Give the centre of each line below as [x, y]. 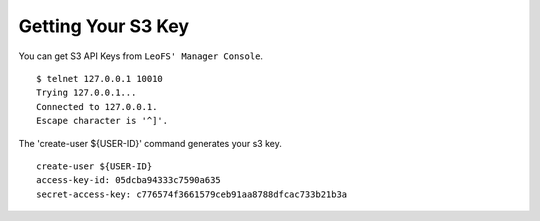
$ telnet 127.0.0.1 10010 [100, 78]
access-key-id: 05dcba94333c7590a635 [129, 180]
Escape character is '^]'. [102, 121]
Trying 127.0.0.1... [86, 93]
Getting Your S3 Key [104, 26]
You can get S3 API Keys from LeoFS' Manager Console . [141, 56]
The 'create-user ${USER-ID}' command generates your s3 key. [150, 143]
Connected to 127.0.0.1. [97, 106]
